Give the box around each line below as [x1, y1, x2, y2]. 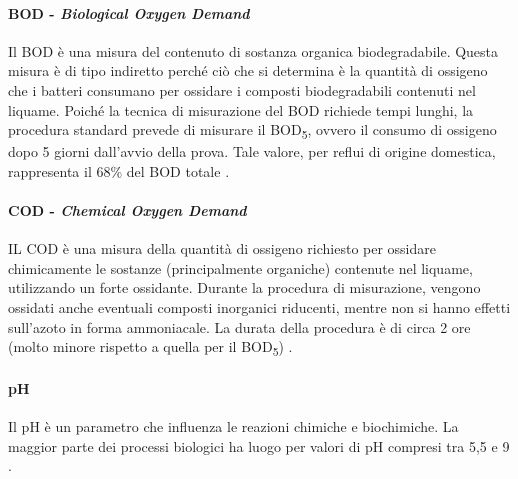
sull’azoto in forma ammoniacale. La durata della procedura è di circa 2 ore [8, 316, 471, 337]
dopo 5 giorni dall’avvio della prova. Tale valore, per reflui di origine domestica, [8, 141, 496, 162]
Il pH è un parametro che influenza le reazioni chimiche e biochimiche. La [8, 416, 459, 437]
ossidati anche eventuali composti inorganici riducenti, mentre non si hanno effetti [8, 297, 511, 318]
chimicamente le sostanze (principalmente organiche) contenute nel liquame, [8, 257, 473, 278]
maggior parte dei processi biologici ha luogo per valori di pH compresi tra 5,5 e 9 [8, 435, 510, 456]
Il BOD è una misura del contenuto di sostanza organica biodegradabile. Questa [8, 40, 499, 61]
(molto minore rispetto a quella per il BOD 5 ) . [8, 336, 293, 360]
